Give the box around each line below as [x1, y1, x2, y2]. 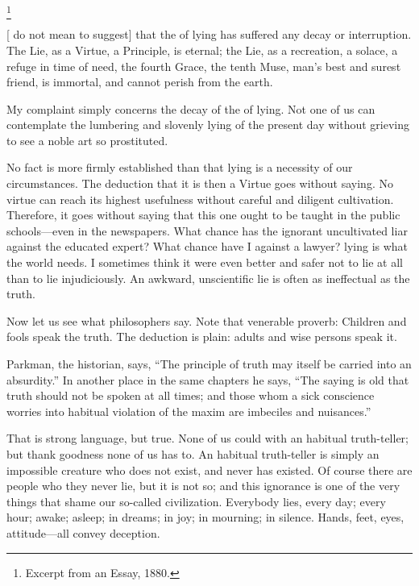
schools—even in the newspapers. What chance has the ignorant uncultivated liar [6, 222, 408, 239]
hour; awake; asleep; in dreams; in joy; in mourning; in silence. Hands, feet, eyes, [6, 509, 404, 526]
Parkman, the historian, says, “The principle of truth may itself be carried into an [6, 355, 412, 372]
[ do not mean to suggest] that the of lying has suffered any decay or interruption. [6, 26, 412, 43]
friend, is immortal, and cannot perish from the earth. [6, 73, 273, 90]
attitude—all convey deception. [6, 524, 160, 541]
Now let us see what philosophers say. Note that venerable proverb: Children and [6, 312, 407, 329]
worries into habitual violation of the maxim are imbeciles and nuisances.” [6, 402, 371, 419]
